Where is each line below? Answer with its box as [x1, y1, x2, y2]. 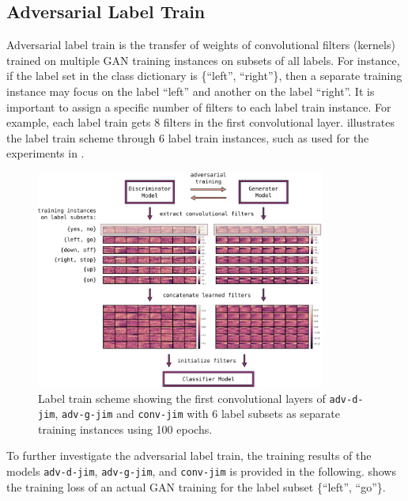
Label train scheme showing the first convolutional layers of [38, 389, 326, 406]
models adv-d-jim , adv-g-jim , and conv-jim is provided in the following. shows [6, 463, 396, 480]
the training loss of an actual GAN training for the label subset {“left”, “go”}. [6, 478, 386, 495]
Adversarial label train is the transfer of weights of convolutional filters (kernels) [6, 36, 395, 53]
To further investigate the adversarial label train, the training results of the [6, 447, 372, 464]
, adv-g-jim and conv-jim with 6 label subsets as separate [55, 405, 341, 422]
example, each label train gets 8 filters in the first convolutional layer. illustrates [6, 114, 395, 131]
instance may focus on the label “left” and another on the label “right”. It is [6, 82, 375, 99]
